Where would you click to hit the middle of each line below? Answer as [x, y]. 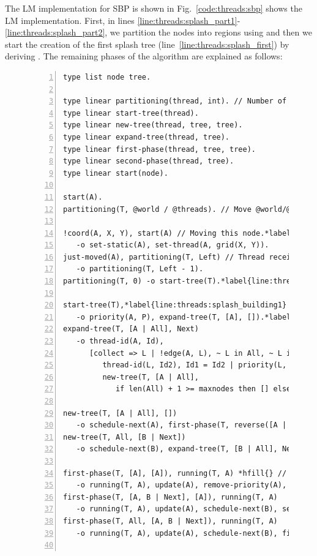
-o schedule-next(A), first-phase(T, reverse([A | [181, 425]
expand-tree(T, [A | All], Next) [131, 329]
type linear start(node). [116, 173]
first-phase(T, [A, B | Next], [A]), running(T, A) [170, 497]
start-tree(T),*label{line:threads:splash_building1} [175, 305]
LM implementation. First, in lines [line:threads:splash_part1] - [123, 20]
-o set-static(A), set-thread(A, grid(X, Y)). [173, 245]
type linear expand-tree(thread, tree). [147, 137]
